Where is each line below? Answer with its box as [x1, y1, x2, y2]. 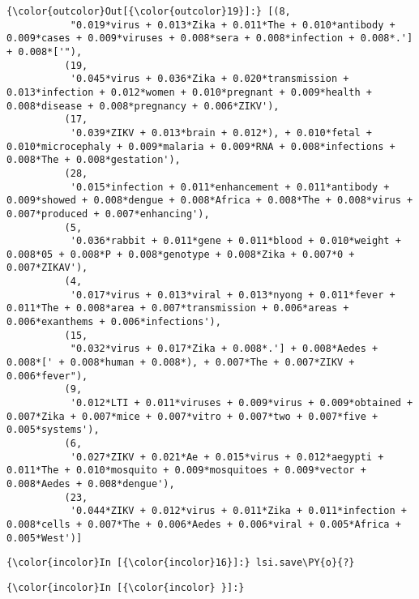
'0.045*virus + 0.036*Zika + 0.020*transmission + [70, 73, 349, 85]
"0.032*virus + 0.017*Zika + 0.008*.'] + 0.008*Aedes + [70, 343, 378, 355]
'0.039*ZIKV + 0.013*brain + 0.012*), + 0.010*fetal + [70, 126, 373, 139]
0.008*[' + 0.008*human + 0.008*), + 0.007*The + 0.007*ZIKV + [6, 357, 355, 369]
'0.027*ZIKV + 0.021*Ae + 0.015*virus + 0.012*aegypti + [70, 451, 384, 463]
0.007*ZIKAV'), [6, 262, 88, 274]
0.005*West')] [6, 532, 83, 544]
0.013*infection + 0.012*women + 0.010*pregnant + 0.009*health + [6, 86, 373, 98]
